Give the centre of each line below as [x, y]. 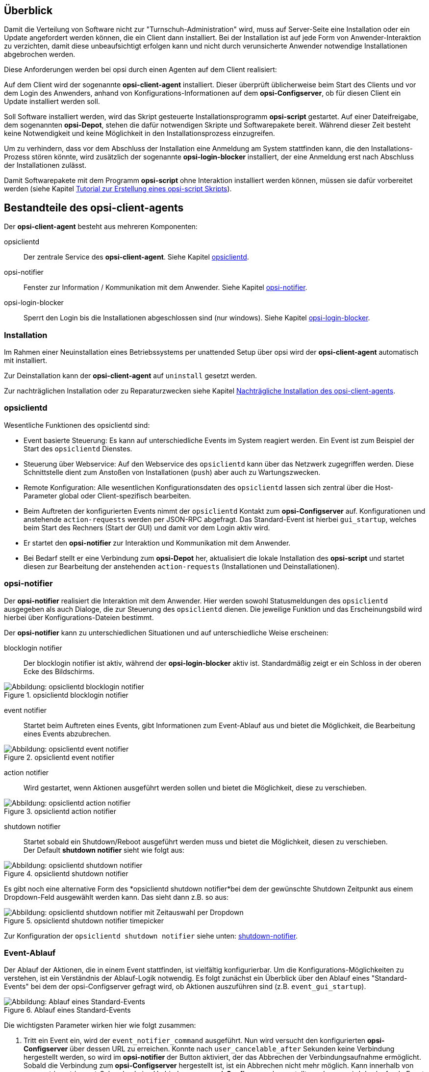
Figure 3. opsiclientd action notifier [60, 811]
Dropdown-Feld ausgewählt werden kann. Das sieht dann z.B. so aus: [116, 897]
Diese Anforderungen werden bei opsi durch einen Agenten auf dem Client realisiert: [140, 70]
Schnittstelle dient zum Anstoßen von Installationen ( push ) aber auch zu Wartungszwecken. [172, 472]
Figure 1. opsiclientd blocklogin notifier [66, 695]
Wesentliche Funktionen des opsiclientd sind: [77, 425]
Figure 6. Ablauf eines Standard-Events [67, 1010]
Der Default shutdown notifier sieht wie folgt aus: [104, 850]
